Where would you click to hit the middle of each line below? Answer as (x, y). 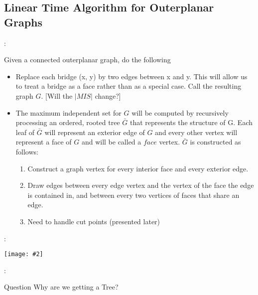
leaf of (25, 132)
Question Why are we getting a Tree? (61, 287)
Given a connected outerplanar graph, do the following (87, 60)
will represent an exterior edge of (95, 132)
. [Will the (57, 95)
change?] (108, 95)
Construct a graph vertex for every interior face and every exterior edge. (138, 168)
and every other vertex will (196, 132)
